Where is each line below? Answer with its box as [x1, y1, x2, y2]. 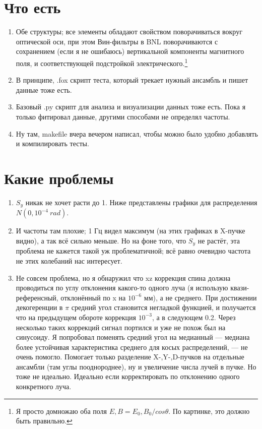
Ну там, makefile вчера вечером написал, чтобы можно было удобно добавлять [16, 128, 258, 139]
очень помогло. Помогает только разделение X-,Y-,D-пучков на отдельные [16, 351, 244, 362]
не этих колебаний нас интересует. [16, 255, 122, 266]
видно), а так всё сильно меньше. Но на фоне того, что [16, 235, 186, 246]
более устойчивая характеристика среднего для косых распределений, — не [16, 341, 248, 352]
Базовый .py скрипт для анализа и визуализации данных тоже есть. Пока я [16, 101, 246, 112]
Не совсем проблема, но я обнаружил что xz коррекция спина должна [16, 272, 231, 283]
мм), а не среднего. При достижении [144, 292, 257, 302]
